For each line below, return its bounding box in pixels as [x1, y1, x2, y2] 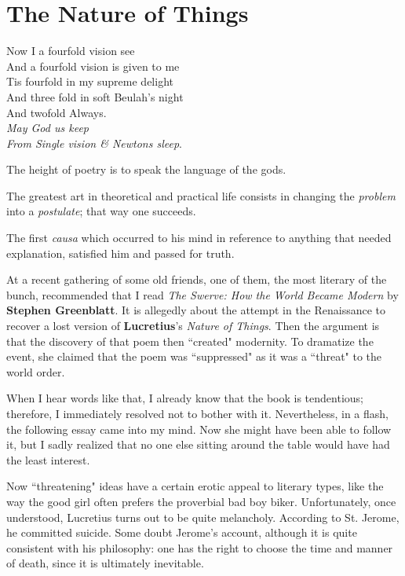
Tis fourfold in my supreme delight [6, 73, 173, 90]
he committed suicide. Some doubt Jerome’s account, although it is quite [6, 524, 357, 541]
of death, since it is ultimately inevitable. [6, 555, 204, 571]
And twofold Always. [6, 104, 107, 120]
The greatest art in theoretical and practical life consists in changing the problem [6, 187, 396, 204]
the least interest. [6, 451, 90, 468]
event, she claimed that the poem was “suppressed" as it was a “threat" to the [6, 348, 382, 365]
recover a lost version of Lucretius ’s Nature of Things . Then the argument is [6, 317, 380, 334]
